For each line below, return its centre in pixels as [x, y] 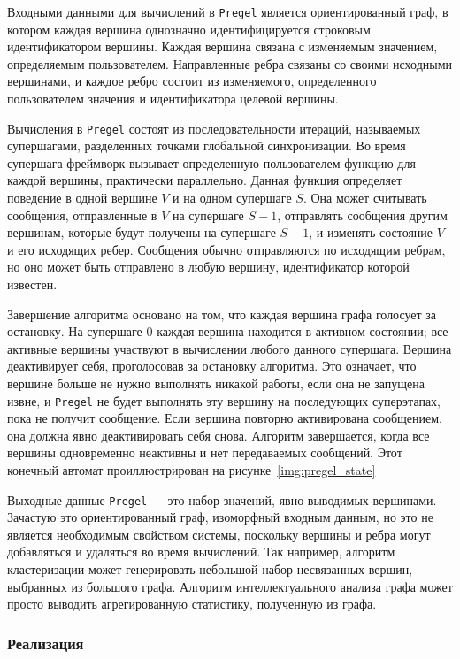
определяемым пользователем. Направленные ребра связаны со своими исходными [230, 63]
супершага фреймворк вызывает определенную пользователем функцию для [211, 162]
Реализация [46, 643]
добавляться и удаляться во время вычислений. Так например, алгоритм [201, 552]
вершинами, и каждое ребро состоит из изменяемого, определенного [192, 81]
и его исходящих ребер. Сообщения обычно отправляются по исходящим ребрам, [226, 249]
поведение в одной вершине [82, 198]
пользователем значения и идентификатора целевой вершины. [173, 99]
